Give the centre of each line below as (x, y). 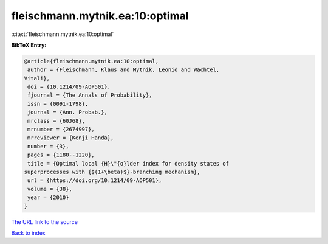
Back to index (28, 233)
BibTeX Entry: (29, 45)
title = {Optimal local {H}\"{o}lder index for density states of (128, 163)
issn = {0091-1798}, (58, 104)
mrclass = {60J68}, (56, 121)
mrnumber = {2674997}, (61, 130)
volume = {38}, (50, 189)
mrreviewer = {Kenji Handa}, (71, 138)
